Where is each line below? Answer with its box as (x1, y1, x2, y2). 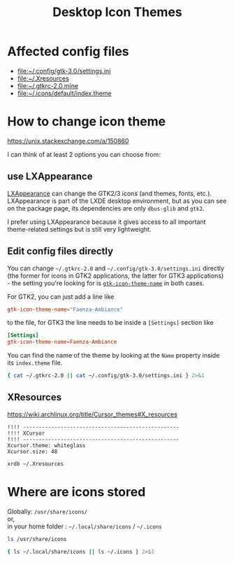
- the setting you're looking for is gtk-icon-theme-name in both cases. (7, 279, 205, 287)
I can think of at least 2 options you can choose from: (7, 150, 161, 158)
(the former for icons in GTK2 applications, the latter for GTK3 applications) (7, 271, 224, 280)
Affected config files (7, 43, 129, 59)
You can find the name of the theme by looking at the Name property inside (7, 351, 220, 360)
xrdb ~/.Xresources (7, 460, 64, 468)
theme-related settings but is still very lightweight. (7, 225, 152, 233)
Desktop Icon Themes (52, 4, 183, 20)
